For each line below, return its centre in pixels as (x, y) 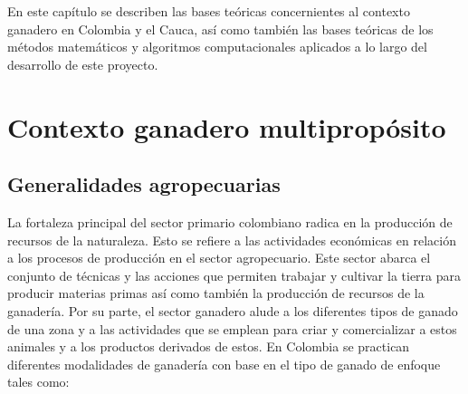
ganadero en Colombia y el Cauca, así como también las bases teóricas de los (220, 29)
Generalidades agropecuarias (144, 184)
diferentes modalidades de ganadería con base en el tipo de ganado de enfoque (224, 364)
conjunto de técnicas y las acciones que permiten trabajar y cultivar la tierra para (234, 275)
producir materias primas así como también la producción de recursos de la (216, 293)
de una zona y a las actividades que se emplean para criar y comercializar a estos (232, 328)
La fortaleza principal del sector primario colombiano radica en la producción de (230, 221)
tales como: (38, 382)
